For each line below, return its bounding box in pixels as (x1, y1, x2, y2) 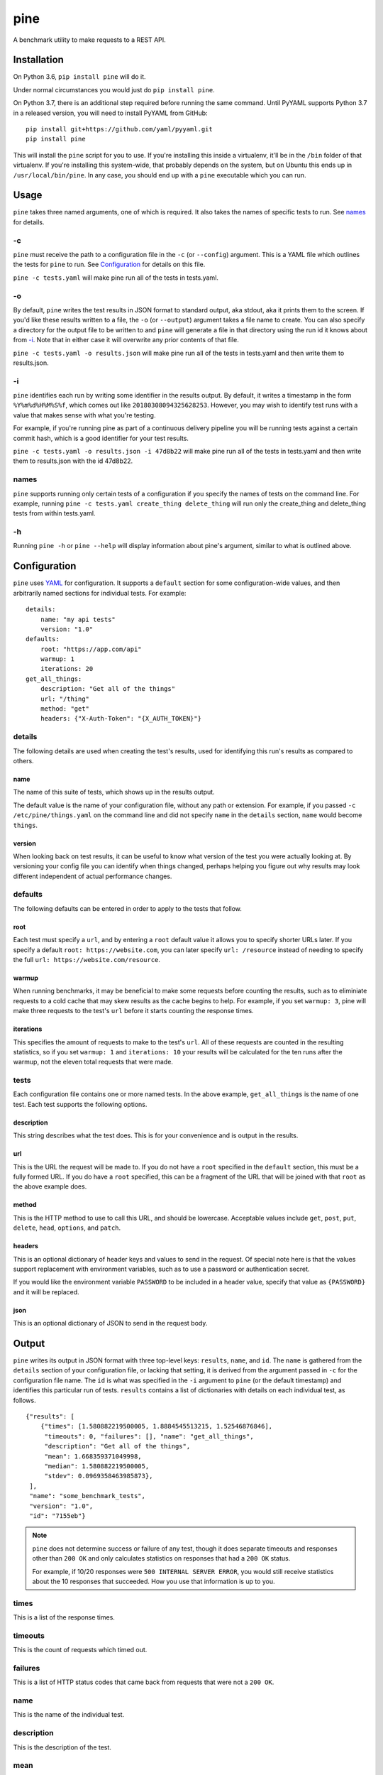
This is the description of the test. (13, 1743, 111, 1752)
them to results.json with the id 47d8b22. (13, 457, 133, 465)
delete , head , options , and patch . (13, 1223, 121, 1232)
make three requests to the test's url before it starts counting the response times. (13, 1007, 255, 1015)
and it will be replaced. (13, 1287, 79, 1296)
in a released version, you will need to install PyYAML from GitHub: (13, 109, 209, 117)
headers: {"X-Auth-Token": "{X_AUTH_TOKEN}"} (40, 714, 202, 723)
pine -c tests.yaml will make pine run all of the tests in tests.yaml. (13, 273, 219, 282)
